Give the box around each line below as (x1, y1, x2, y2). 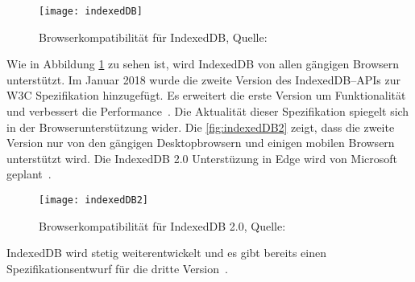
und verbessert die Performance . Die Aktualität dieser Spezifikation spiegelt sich (6, 103, 409, 120)
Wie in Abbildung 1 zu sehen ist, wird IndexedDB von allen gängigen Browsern (6, 55, 400, 72)
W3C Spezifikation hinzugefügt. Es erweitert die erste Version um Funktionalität (6, 87, 406, 104)
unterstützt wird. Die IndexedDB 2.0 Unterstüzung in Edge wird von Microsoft (6, 149, 398, 166)
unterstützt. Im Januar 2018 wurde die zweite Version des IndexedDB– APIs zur (6, 71, 400, 88)
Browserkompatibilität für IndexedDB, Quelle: (39, 28, 268, 45)
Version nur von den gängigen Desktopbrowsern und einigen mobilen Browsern (6, 134, 395, 151)
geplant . (6, 166, 52, 182)
